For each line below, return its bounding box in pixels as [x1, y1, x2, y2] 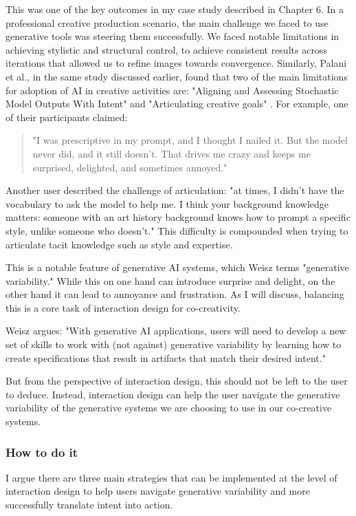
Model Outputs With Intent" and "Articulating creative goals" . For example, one [5, 96, 348, 111]
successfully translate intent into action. [5, 497, 173, 512]
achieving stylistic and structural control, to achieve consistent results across [5, 42, 327, 56]
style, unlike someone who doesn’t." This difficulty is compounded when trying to [5, 223, 348, 237]
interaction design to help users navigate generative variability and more [5, 484, 310, 498]
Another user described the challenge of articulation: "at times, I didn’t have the [5, 183, 344, 197]
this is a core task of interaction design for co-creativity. [5, 300, 241, 314]
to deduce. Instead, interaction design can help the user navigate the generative [5, 387, 340, 401]
